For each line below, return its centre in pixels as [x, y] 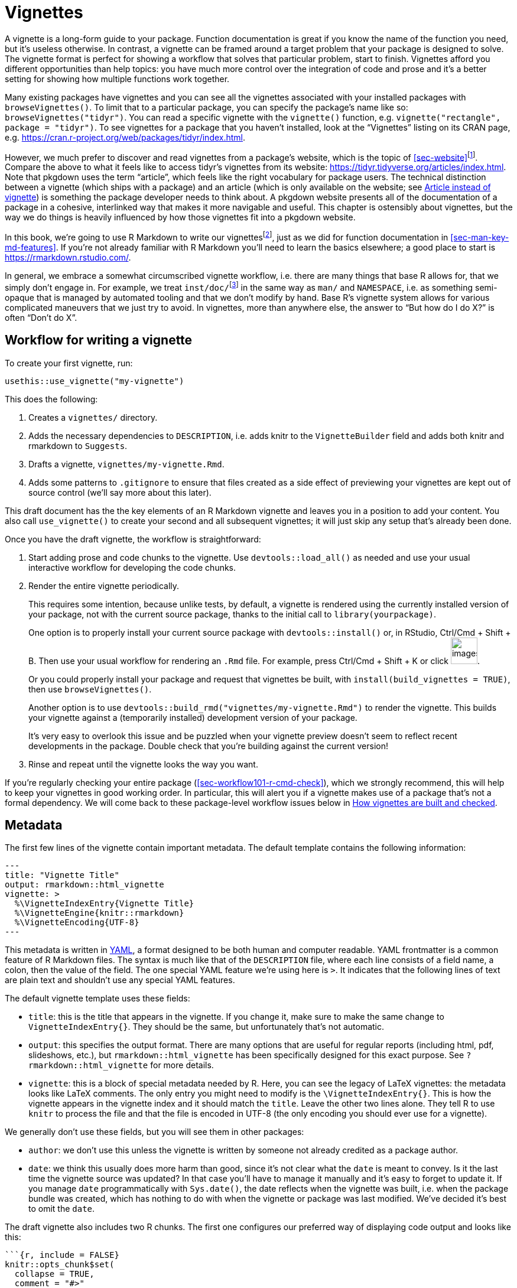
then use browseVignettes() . [90, 689]
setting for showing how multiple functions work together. [117, 79]
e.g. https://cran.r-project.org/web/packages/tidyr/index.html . [125, 137]
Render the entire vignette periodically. [104, 586]
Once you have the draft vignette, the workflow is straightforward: [133, 539]
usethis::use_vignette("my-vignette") [95, 381]
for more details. [182, 1065]
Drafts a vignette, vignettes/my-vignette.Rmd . [126, 464]
